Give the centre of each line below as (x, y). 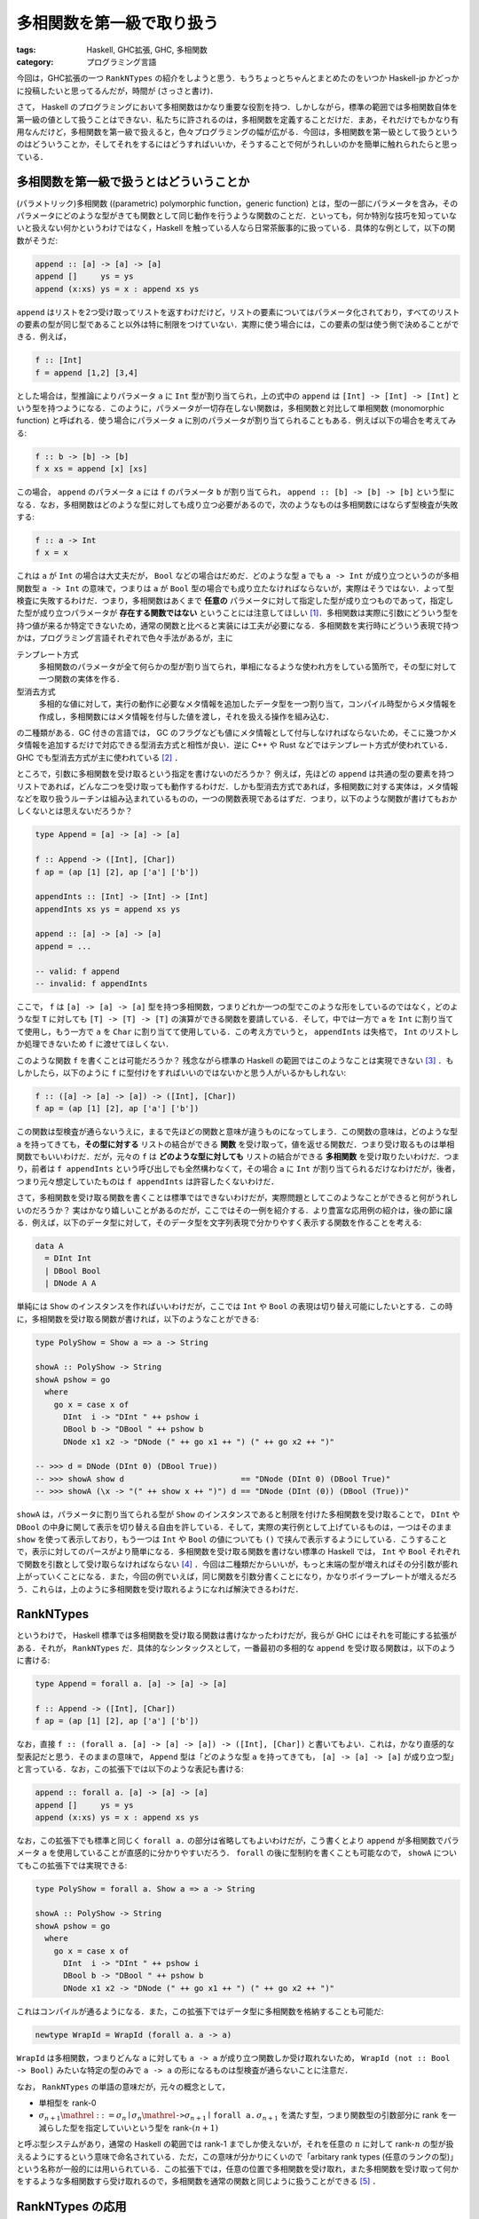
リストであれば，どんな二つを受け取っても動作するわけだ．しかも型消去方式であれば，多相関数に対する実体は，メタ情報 (237, 786)
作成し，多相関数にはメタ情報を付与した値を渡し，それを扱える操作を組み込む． (186, 716)
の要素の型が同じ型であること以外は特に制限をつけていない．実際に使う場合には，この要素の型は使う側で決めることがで (238, 324)
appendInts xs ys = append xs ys (108, 909)
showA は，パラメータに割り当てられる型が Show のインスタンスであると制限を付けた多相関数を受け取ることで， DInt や (238, 1514)
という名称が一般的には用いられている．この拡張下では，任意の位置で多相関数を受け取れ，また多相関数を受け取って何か (237, 2168)
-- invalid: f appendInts (91, 984)
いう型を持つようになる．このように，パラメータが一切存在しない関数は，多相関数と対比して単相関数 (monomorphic (231, 408)
